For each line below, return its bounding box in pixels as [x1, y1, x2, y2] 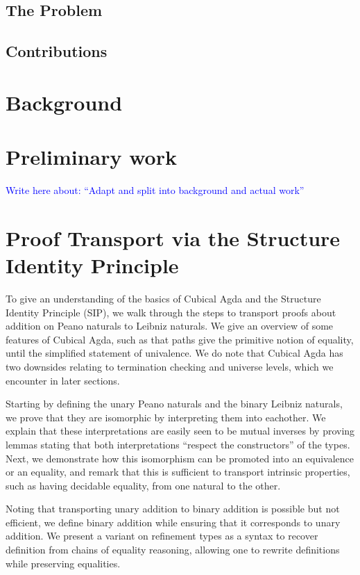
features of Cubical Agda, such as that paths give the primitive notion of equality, [6, 332, 354, 346]
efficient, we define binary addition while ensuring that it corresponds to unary [6, 515, 341, 529]
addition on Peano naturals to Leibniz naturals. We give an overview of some [6, 318, 334, 333]
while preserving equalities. [6, 556, 121, 570]
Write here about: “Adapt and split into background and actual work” [6, 183, 305, 197]
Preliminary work [6, 143, 177, 171]
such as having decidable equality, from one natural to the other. [6, 478, 281, 492]
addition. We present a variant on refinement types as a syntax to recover [6, 528, 318, 543]
